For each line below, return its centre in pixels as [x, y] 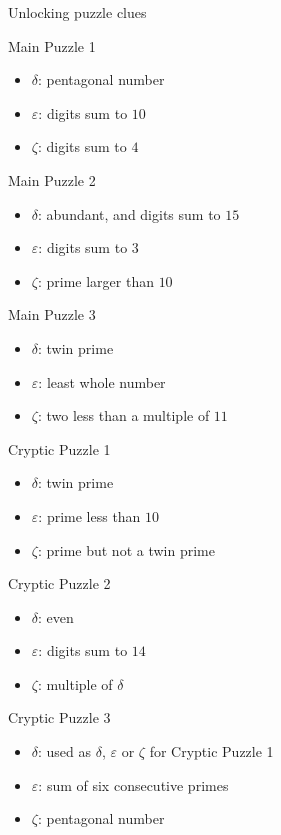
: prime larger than [95, 280]
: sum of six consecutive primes [133, 784]
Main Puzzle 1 [52, 45]
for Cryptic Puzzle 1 [211, 751]
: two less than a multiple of [123, 415]
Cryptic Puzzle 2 [59, 583]
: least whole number [102, 381]
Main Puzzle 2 [52, 179]
